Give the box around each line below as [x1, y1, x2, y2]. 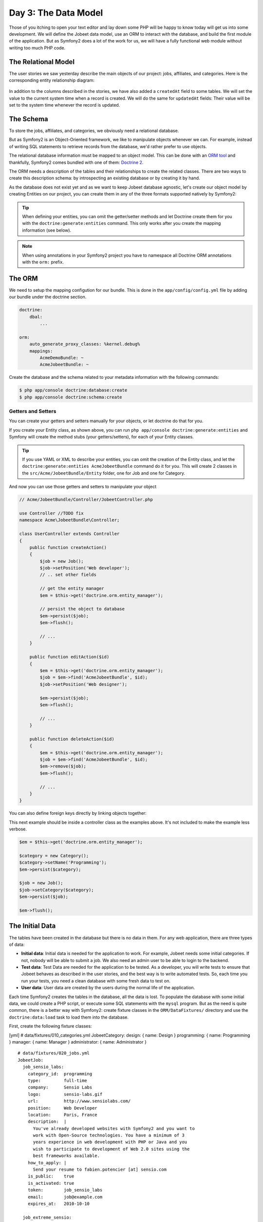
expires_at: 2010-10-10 [27, 1200, 90, 1206]
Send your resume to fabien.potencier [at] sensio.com [33, 1167, 167, 1173]
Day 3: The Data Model [9, 7, 103, 18]
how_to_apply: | [27, 1160, 67, 1165]
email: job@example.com [27, 1194, 103, 1200]
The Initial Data [9, 922, 56, 930]
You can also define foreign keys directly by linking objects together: [9, 810, 147, 816]
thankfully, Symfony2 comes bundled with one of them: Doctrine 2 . [9, 159, 144, 165]
